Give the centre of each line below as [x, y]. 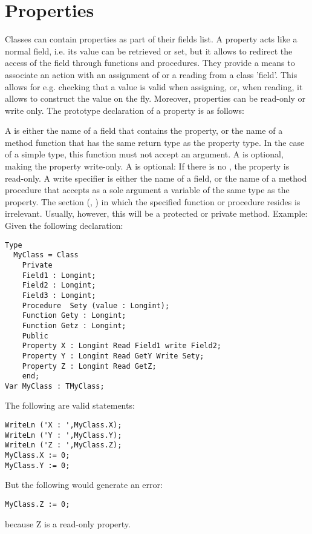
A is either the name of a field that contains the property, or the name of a [144, 130]
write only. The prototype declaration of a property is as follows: [125, 110]
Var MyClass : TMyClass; [55, 386]
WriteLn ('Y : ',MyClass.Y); [63, 435]
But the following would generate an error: [84, 485]
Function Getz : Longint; [74, 325]
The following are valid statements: [70, 405]
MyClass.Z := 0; [37, 504]
